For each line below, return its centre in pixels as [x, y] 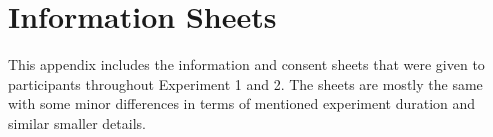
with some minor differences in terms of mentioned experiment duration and [242, 103]
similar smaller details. [77, 122]
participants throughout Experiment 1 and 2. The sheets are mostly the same [245, 83]
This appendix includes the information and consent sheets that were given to [246, 64]
